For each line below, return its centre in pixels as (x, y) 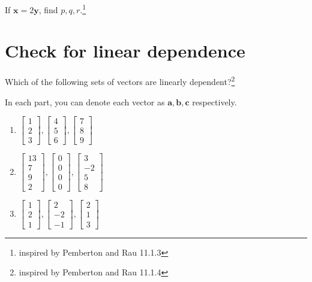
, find (48, 9)
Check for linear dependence (125, 51)
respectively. (214, 101)
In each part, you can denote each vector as (85, 101)
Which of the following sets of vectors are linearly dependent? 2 (120, 81)
